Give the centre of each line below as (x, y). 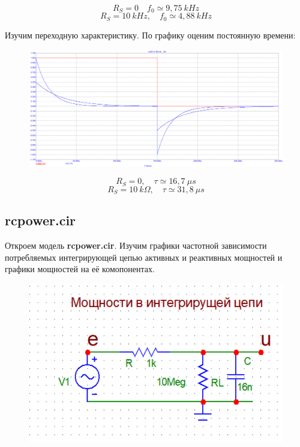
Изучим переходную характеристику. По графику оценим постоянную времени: (150, 35)
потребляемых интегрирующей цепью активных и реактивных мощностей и (144, 257)
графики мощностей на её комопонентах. (80, 269)
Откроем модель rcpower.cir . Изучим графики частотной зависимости (136, 245)
